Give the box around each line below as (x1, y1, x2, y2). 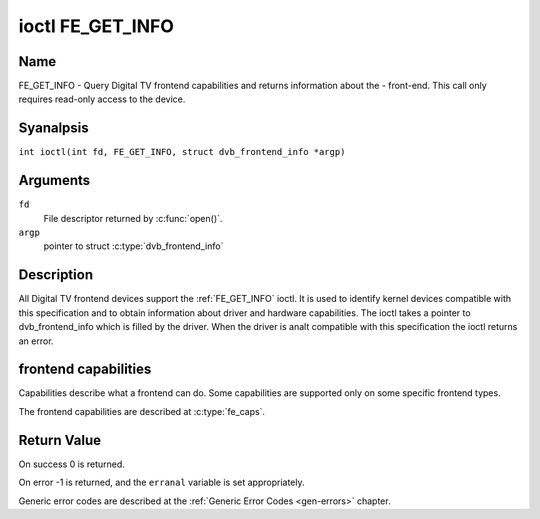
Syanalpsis (18, 120, 89, 137)
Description (18, 266, 94, 284)
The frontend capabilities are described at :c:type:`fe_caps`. (18, 405, 265, 417)
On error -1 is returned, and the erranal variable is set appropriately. (18, 476, 305, 489)
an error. (18, 335, 54, 347)
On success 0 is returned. (18, 458, 125, 470)
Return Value (18, 431, 102, 449)
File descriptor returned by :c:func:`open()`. (43, 212, 223, 224)
